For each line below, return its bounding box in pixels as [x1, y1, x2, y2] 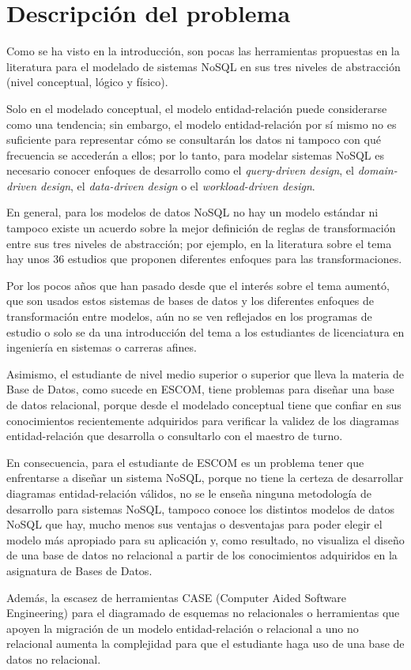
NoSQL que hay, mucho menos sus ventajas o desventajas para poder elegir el [6, 516, 383, 533]
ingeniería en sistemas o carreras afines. [6, 339, 197, 356]
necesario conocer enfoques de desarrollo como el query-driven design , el [6, 162, 354, 179]
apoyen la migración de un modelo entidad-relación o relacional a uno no [6, 619, 359, 636]
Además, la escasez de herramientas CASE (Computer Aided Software [6, 589, 346, 605]
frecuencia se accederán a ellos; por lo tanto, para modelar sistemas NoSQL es [6, 146, 384, 163]
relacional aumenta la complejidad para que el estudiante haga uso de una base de [6, 635, 405, 652]
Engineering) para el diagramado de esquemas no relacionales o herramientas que [6, 604, 400, 621]
